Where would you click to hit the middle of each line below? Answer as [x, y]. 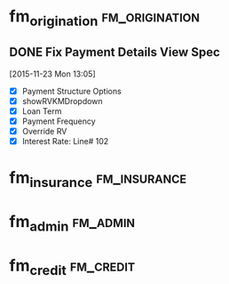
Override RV [44, 131]
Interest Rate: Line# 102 [65, 141]
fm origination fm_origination [104, 18]
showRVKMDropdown [63, 101]
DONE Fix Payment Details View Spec [114, 52]
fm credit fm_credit [72, 267]
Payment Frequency [59, 121]
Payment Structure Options [71, 91]
